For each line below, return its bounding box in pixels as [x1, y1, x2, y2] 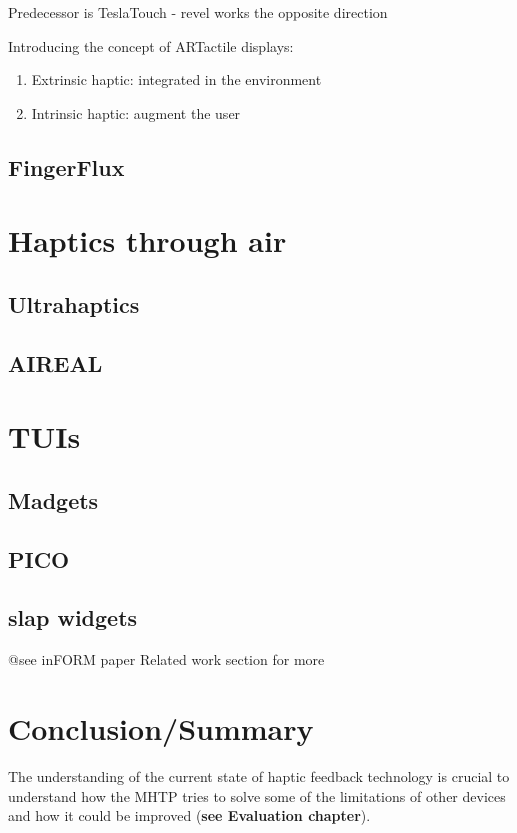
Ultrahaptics [8, 288, 140, 319]
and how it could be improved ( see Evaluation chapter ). [8, 805, 371, 826]
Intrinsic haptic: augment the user [31, 102, 241, 123]
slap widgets [8, 602, 138, 633]
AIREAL [8, 347, 103, 378]
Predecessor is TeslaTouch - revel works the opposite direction [8, 2, 388, 22]
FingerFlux [8, 151, 125, 182]
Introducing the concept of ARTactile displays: [8, 35, 294, 56]
